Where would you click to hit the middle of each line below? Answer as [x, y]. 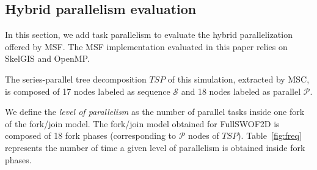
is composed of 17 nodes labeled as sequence [88, 91]
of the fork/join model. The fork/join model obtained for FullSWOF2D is [142, 123]
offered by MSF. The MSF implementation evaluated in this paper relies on [146, 46]
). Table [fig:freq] [270, 135]
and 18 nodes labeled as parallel [241, 91]
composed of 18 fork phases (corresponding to [91, 135]
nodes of [204, 135]
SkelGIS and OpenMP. [47, 58]
